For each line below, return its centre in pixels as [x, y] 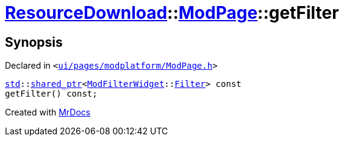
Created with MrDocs [48, 112]
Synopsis [34, 42]
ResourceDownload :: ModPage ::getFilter [172, 13]
